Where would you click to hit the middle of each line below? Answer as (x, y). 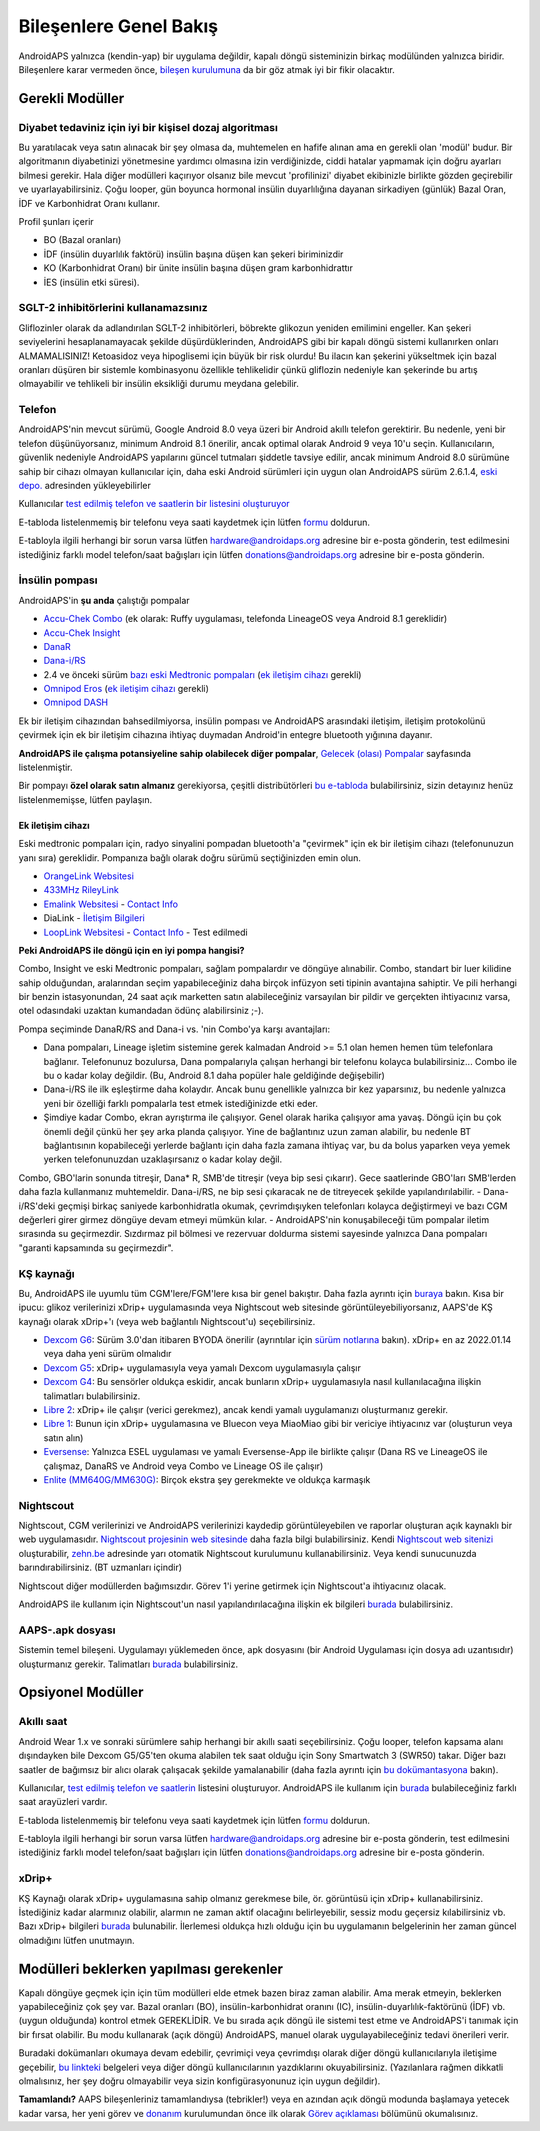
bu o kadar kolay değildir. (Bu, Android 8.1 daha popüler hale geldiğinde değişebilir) (214, 1076)
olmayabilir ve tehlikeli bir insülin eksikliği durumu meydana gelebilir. (159, 384)
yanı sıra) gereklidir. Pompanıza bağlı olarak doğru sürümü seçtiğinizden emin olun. (190, 857)
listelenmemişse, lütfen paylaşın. (85, 799)
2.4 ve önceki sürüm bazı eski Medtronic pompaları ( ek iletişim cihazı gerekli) (202, 674)
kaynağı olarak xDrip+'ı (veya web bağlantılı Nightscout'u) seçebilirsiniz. (167, 1321)
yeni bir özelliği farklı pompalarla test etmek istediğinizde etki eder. (181, 1103)
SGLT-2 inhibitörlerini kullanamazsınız (113, 308)
